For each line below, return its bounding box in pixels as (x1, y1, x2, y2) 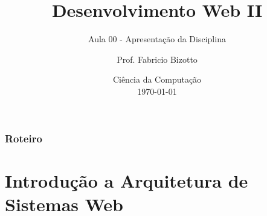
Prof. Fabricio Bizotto (117, 52, 198, 65)
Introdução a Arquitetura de (5, 168, 248, 192)
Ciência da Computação (112, 73, 202, 86)
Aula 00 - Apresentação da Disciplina (88, 33, 226, 45)
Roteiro (5, 130, 42, 145)
